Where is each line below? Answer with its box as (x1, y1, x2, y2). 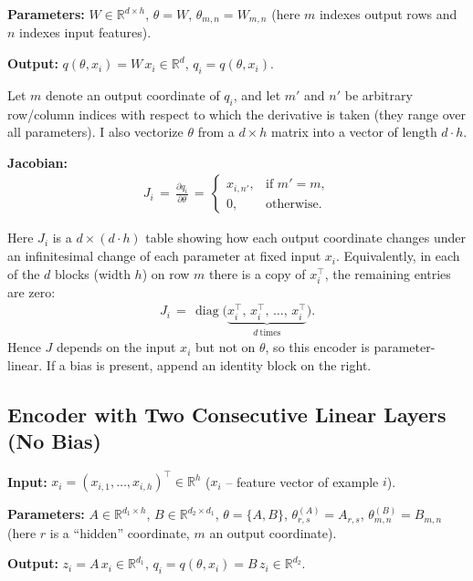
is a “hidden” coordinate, (49, 523, 190, 542)
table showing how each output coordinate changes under (145, 228, 466, 247)
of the (7, 264, 40, 283)
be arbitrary (344, 85, 413, 104)
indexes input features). (19, 23, 152, 42)
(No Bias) (7, 427, 101, 455)
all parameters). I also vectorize (7, 122, 184, 141)
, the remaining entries (324, 264, 451, 283)
